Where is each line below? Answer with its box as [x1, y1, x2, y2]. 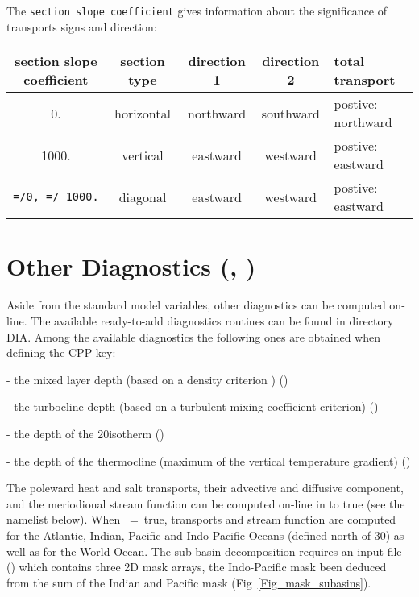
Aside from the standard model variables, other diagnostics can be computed [6, 296, 386, 313]
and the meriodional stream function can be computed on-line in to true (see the [6, 495, 405, 512]
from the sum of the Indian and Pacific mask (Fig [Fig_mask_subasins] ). [6, 574, 371, 591]
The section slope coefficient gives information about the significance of [6, 2, 388, 19]
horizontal [114, 103, 171, 122]
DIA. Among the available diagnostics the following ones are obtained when [6, 328, 381, 345]
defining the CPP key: [6, 344, 116, 361]
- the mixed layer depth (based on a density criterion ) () [6, 371, 288, 388]
